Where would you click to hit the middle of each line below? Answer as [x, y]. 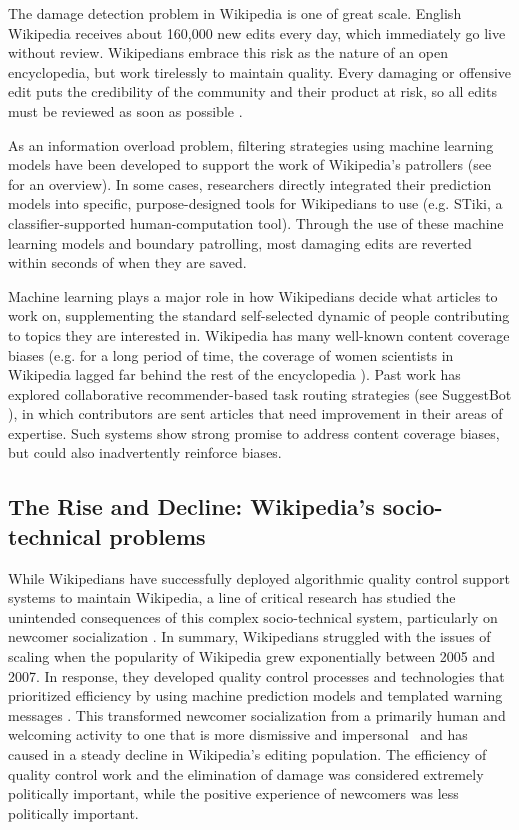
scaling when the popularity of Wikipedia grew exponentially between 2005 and [252, 656]
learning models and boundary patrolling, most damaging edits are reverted [240, 242]
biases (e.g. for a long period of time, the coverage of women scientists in [231, 354]
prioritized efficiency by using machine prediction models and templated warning [255, 695]
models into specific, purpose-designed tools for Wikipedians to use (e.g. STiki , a [255, 203]
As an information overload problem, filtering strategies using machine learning [251, 144]
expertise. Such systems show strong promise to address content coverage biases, [254, 432]
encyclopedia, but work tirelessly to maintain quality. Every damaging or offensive [260, 71]
